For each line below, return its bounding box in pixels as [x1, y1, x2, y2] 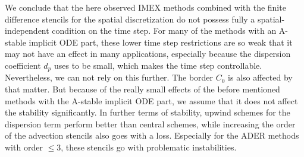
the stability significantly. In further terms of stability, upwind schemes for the [5, 106, 290, 118]
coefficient [5, 59, 41, 71]
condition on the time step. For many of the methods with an [52, 24, 277, 37]
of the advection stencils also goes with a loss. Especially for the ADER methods [5, 129, 299, 142]
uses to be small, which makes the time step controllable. [54, 59, 262, 71]
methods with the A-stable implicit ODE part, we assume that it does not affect [5, 94, 298, 107]
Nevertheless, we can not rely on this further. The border [5, 71, 214, 84]
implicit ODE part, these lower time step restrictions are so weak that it [29, 36, 293, 48]
